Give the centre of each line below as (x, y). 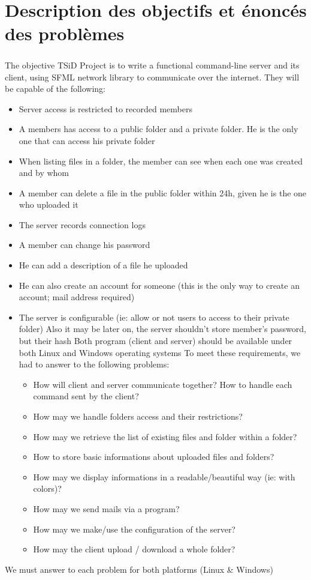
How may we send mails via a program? (106, 508)
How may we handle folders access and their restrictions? (138, 416)
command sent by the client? (86, 396)
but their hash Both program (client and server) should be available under (155, 341)
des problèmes (65, 33)
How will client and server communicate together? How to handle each (163, 384)
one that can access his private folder (87, 140)
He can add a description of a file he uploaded (103, 265)
